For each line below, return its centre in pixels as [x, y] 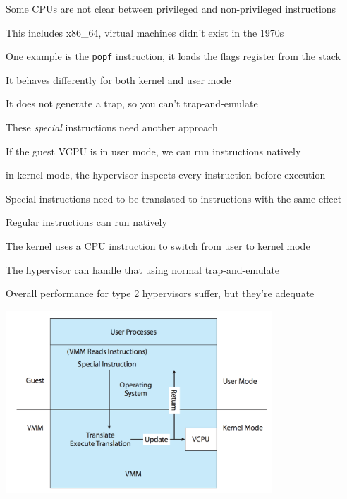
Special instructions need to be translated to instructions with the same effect [174, 198]
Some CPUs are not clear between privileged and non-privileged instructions [171, 8]
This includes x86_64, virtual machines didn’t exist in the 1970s [145, 32]
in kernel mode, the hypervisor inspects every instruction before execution [166, 175]
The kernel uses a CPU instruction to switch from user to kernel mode [158, 246]
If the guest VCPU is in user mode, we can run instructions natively [153, 151]
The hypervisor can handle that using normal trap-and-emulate [143, 269]
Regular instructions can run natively [86, 222]
